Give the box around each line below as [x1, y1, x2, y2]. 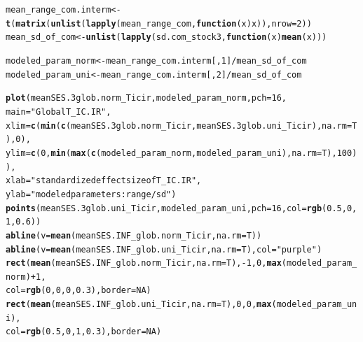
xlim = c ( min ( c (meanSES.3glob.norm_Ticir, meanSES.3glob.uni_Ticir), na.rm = [6, 120, 352, 131]
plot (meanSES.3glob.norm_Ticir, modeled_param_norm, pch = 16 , [6, 93, 287, 104]
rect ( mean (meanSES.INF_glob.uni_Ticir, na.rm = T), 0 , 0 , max [6, 299, 272, 310]
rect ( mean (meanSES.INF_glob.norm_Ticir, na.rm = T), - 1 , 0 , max [6, 258, 282, 269]
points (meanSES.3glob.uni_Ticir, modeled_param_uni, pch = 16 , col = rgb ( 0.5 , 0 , [6, 203, 357, 213]
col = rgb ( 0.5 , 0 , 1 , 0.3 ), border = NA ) [6, 327, 162, 337]
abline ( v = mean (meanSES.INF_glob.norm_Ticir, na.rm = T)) [6, 230, 262, 241]
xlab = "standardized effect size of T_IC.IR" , [6, 176, 202, 186]
